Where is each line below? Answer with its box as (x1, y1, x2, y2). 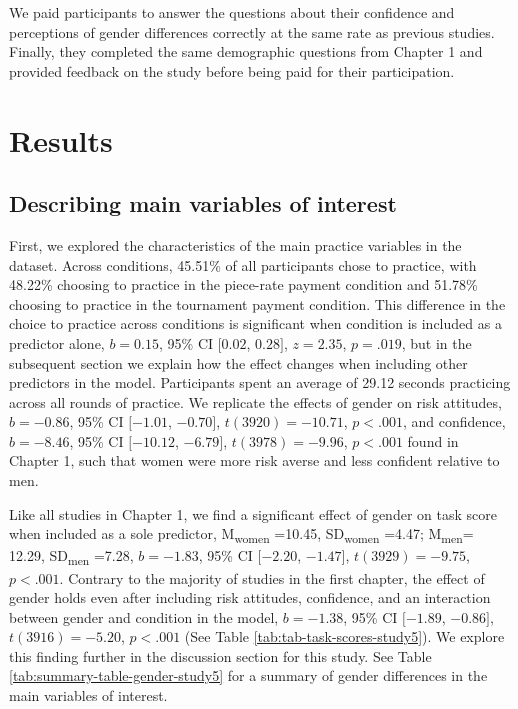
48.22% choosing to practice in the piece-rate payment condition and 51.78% (9, 274, 478, 295)
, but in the (401, 332, 472, 353)
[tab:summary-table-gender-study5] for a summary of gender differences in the (9, 665, 488, 686)
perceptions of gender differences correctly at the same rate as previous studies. (9, 21, 495, 42)
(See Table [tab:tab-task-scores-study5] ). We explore (184, 626, 505, 647)
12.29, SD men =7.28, (9, 545, 134, 569)
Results (9, 119, 113, 160)
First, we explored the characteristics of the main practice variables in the (9, 234, 462, 255)
